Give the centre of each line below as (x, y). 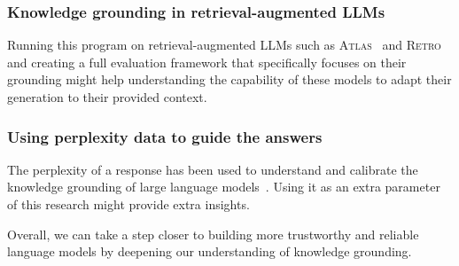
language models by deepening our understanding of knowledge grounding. (210, 251)
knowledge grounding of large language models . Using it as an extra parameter (224, 187)
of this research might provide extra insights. (128, 204)
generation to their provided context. (107, 97)
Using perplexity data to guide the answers (165, 136)
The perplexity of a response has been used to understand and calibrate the (213, 169)
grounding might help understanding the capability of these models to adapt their (229, 79)
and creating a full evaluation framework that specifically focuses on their (207, 62)
